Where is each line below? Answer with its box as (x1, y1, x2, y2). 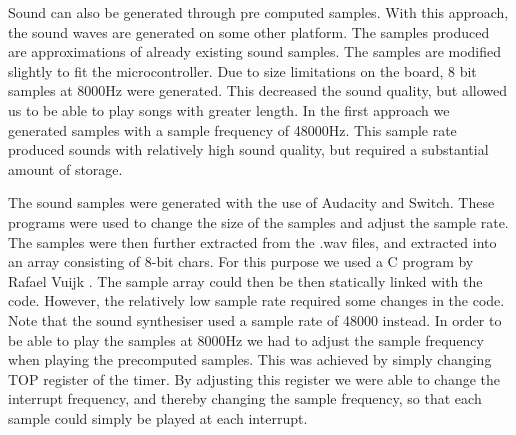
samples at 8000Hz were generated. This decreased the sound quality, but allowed (8, 80, 508, 101)
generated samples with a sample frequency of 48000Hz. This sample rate (8, 119, 457, 140)
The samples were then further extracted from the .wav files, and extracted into (8, 231, 497, 252)
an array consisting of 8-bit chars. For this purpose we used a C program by (8, 251, 474, 272)
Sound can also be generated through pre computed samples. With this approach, (8, 2, 509, 22)
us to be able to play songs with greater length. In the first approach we (8, 99, 450, 120)
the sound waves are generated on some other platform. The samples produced (8, 21, 490, 42)
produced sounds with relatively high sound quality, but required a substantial (8, 139, 489, 160)
